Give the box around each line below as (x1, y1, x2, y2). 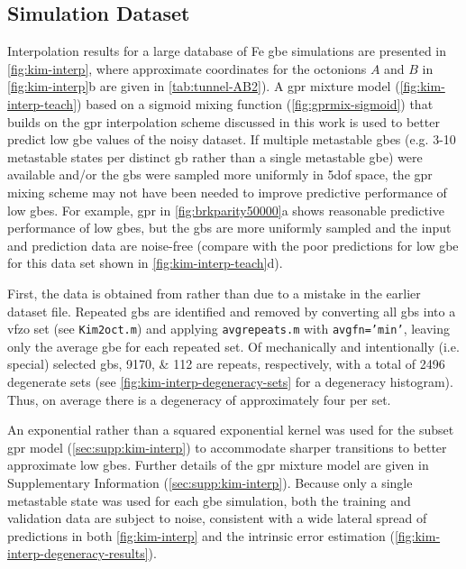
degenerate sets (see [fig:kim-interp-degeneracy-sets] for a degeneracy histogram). (7, 372, 453, 390)
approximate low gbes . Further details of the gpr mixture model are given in (7, 455, 429, 474)
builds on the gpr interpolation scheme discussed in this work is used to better (7, 112, 440, 131)
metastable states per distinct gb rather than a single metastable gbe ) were (7, 147, 423, 166)
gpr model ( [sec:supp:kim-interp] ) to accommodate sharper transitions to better (7, 437, 447, 456)
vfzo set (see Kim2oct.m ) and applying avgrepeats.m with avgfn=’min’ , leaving (7, 319, 450, 338)
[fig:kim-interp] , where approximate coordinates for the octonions (7, 59, 367, 78)
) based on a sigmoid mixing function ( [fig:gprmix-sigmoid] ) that (77, 94, 434, 113)
